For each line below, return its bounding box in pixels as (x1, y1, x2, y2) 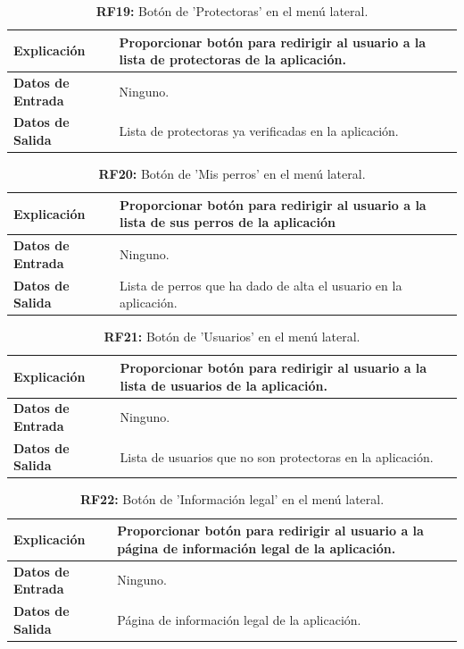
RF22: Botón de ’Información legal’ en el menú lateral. (79, 490, 385, 509)
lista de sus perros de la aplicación (120, 213, 336, 232)
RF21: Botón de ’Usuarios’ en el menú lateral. (104, 327, 360, 346)
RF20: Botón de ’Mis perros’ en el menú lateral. (98, 164, 366, 183)
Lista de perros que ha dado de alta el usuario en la (120, 275, 402, 294)
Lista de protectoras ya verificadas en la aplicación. (119, 122, 399, 140)
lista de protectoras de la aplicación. (119, 50, 346, 69)
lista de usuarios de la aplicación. (120, 375, 327, 394)
